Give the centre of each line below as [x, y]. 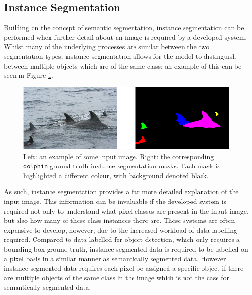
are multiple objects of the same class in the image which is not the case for [117, 277]
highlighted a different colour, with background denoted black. [116, 175]
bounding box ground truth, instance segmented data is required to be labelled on [126, 249]
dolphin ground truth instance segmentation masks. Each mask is [122, 166]
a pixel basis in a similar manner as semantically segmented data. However [115, 258]
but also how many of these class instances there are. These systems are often [119, 220]
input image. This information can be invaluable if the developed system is [115, 201]
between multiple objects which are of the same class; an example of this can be [123, 65]
